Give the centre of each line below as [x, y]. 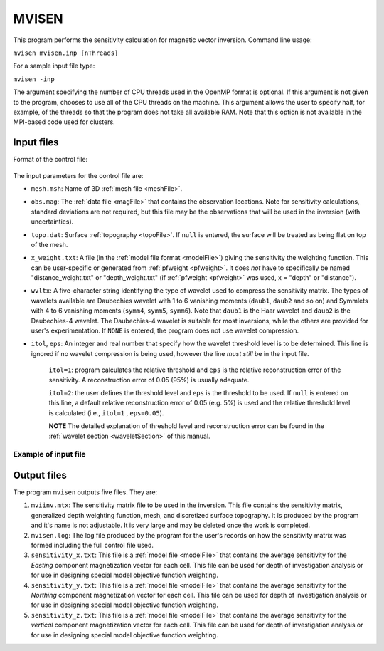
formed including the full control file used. [92, 545]
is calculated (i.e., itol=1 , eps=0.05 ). [106, 412]
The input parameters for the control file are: [78, 175]
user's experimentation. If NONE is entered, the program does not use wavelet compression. [165, 330]
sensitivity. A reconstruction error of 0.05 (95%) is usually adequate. [149, 380]
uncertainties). [52, 222]
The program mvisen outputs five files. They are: [85, 492]
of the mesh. [49, 244]
